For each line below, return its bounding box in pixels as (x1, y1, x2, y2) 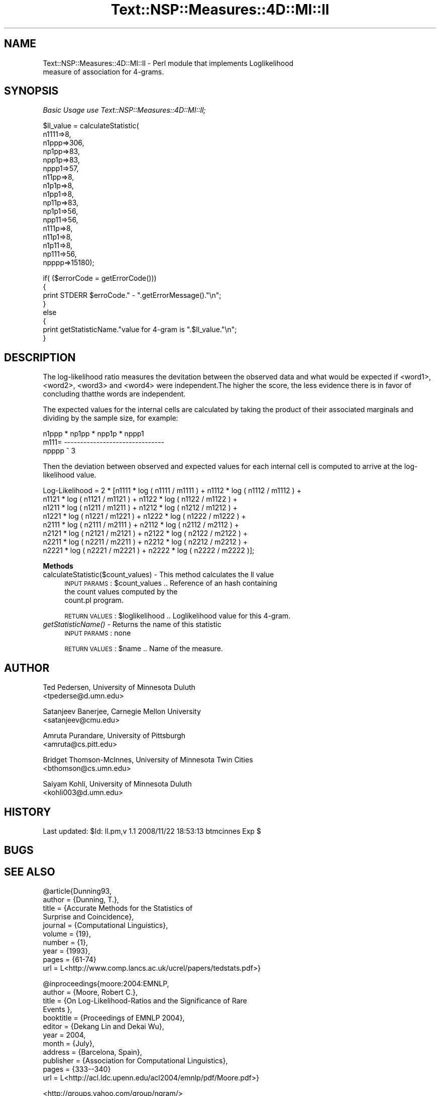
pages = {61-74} (43, 955, 96, 964)
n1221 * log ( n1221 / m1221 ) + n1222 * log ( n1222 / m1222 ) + (43, 512, 246, 521)
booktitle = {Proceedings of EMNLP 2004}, (43, 1013, 185, 1023)
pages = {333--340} (43, 1065, 111, 1074)
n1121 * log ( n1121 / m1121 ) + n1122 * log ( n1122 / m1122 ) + (43, 495, 238, 504)
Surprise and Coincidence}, (43, 912, 134, 921)
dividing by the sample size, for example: (43, 414, 178, 423)
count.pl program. (64, 596, 124, 605)
